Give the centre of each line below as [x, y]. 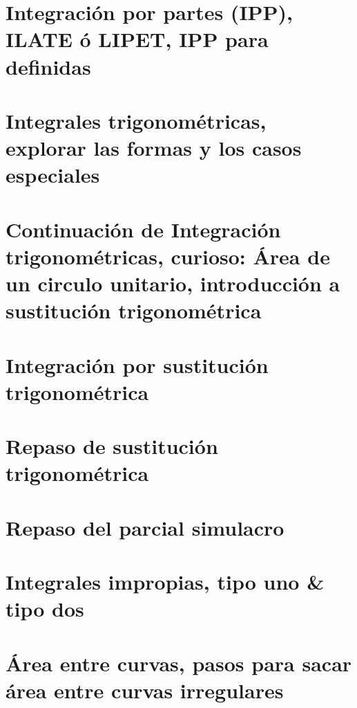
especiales [53, 175]
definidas [48, 66]
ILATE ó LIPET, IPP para [137, 39]
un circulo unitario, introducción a [173, 283]
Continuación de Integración [143, 229]
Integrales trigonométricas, [136, 120]
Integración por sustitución [137, 364]
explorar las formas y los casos [154, 148]
